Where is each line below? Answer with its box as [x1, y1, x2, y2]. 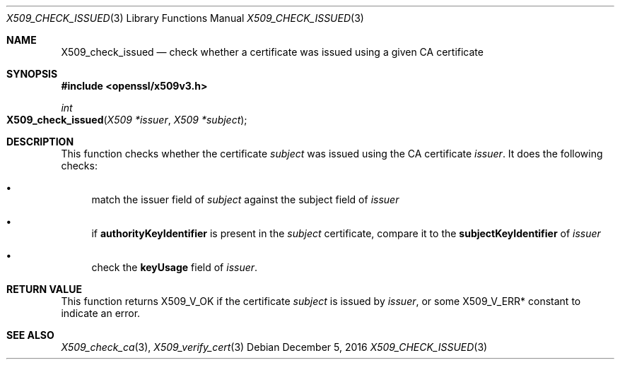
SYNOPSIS [6, 68, 58, 80]
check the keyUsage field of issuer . [91, 261, 258, 273]
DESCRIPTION [6, 136, 74, 148]
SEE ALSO [6, 329, 54, 341]
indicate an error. [61, 307, 141, 319]
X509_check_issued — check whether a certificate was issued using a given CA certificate [61, 46, 484, 58]
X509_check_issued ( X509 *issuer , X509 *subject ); [6, 114, 247, 126]
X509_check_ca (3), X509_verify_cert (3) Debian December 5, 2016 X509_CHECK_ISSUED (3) [61, 341, 488, 353]
